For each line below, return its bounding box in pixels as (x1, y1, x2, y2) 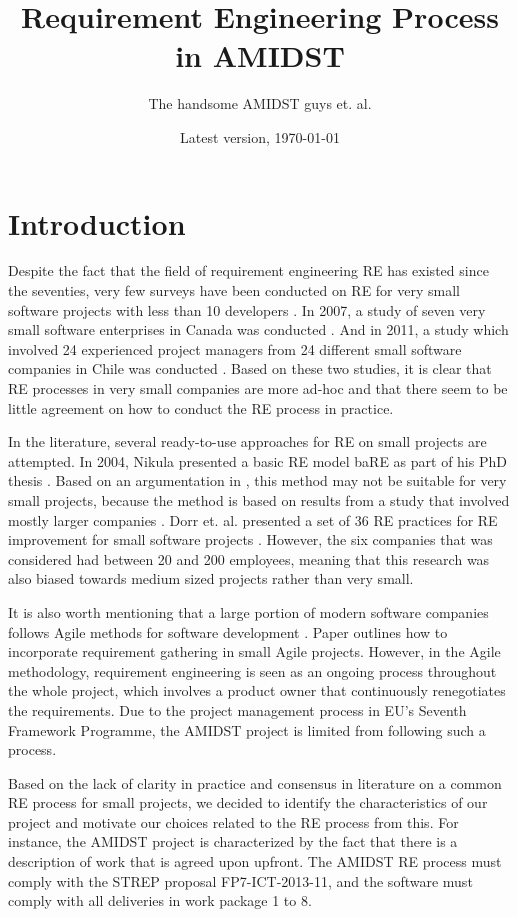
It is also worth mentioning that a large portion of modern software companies (8, 601, 489, 622)
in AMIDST (175, 35, 345, 76)
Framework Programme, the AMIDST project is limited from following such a (8, 719, 486, 740)
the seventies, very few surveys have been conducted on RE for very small (8, 280, 460, 301)
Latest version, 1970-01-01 (180, 126, 340, 147)
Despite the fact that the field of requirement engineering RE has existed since (8, 260, 489, 281)
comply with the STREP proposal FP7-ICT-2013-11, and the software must (8, 870, 473, 891)
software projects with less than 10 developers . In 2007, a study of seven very (8, 299, 486, 320)
